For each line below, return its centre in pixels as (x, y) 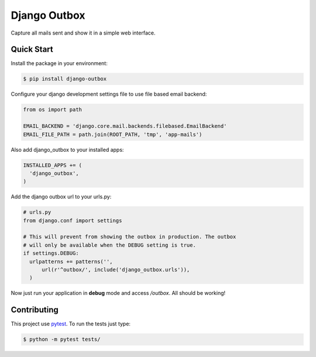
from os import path (52, 110)
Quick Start (32, 50)
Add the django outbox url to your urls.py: (61, 197)
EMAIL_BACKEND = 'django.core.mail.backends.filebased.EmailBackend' (125, 126)
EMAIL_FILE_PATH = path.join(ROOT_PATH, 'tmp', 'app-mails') (113, 134)
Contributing (35, 310)
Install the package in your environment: (59, 63)
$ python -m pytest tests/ (62, 339)
